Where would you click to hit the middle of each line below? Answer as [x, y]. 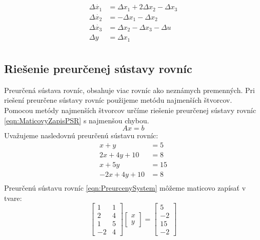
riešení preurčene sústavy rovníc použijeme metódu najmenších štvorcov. [118, 100]
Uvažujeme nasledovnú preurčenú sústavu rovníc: [81, 135]
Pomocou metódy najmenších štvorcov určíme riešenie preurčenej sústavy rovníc [130, 110]
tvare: [13, 198]
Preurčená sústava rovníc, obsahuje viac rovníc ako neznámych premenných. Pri [129, 90]
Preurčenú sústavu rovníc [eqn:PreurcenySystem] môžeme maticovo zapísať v [125, 187]
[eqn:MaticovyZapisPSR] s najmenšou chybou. [77, 120]
